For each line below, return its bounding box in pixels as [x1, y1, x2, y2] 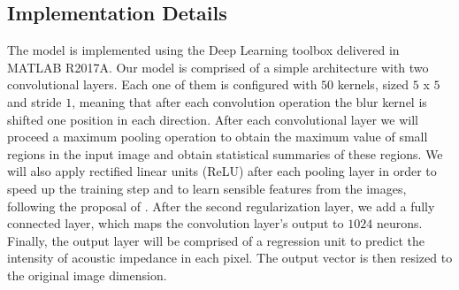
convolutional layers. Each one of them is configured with [7, 75, 317, 94]
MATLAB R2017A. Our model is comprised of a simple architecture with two [7, 57, 429, 76]
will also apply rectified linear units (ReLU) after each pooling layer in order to [7, 162, 437, 180]
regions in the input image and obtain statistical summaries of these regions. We [7, 144, 443, 163]
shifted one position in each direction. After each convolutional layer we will [7, 110, 418, 128]
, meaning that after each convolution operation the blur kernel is [72, 92, 427, 111]
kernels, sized [337, 75, 409, 94]
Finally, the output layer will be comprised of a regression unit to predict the [7, 231, 425, 249]
